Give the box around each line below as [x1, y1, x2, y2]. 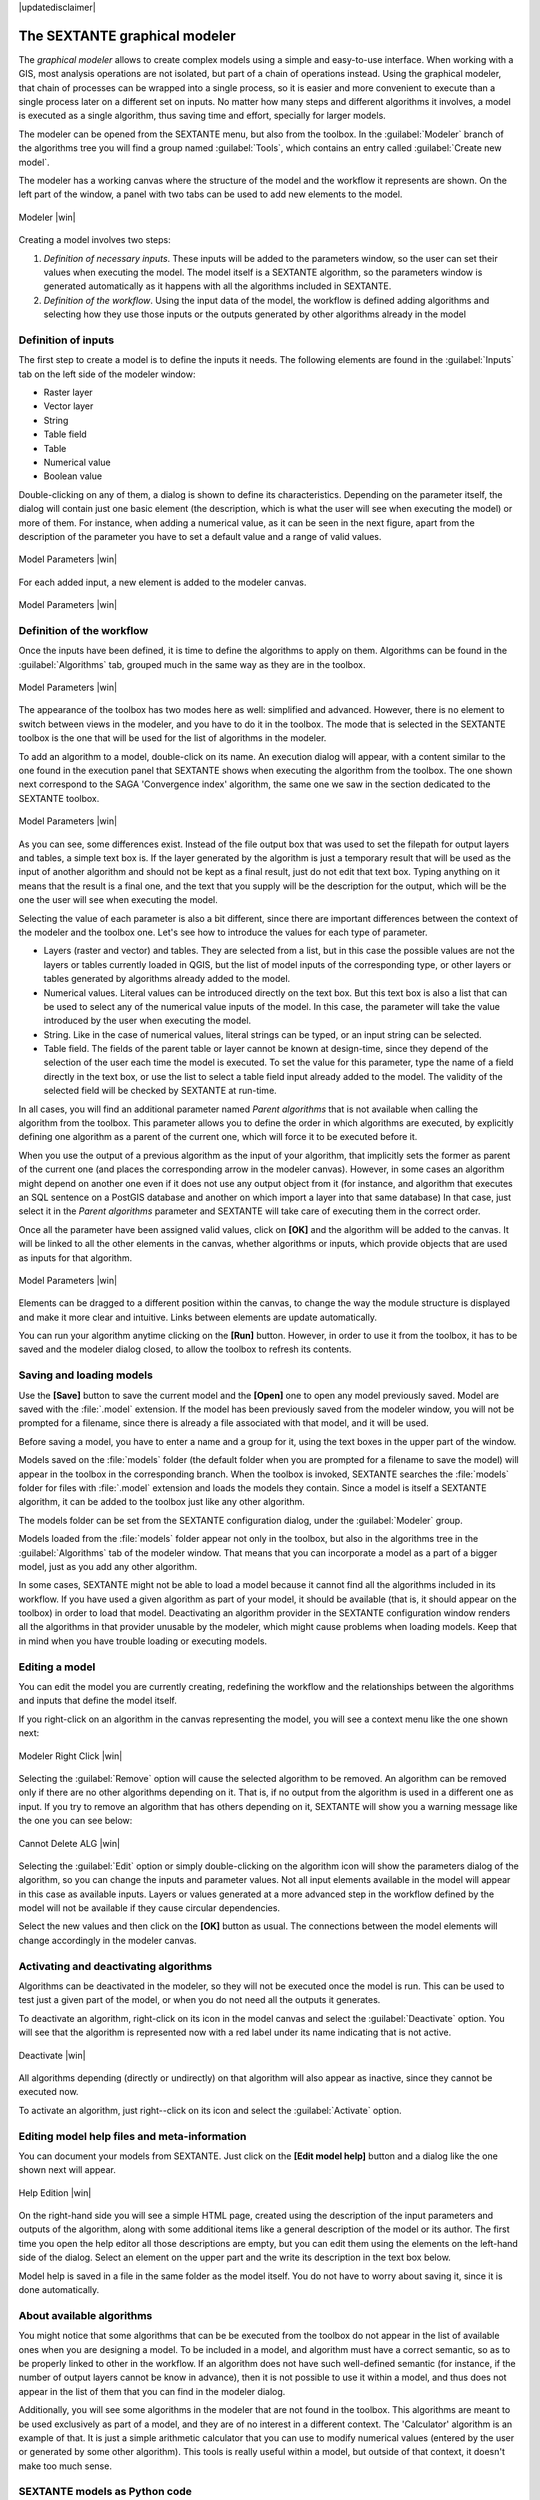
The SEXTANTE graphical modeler [18, 27, 237, 44]
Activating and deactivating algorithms [18, 1959, 213, 1973]
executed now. [18, 2086, 79, 2098]
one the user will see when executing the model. [18, 894, 219, 906]
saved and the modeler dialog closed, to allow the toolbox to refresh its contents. [18, 1343, 352, 1355]
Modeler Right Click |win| [18, 1750, 123, 1762]
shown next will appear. [18, 2164, 117, 2176]
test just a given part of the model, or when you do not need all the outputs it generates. [18, 1994, 381, 2006]
